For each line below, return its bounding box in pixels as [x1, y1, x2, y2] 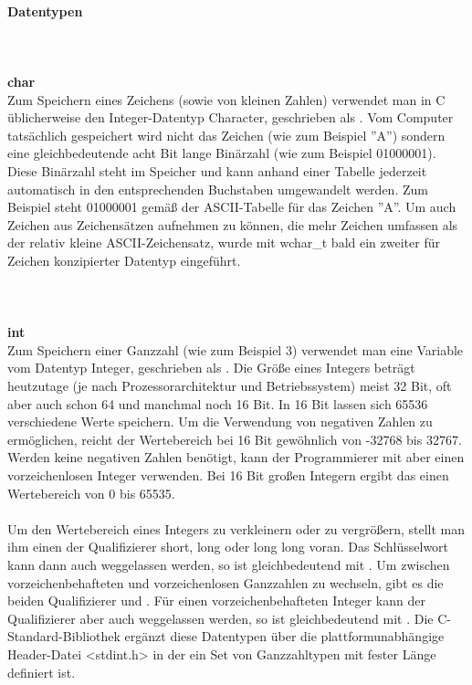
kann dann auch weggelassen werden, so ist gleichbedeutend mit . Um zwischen [7, 555, 450, 574]
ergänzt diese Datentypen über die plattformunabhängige [124, 627, 445, 646]
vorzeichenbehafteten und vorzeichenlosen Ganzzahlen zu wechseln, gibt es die [7, 573, 444, 592]
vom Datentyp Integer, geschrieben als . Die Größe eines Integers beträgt [7, 358, 415, 377]
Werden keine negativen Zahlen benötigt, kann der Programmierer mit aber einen [7, 448, 465, 467]
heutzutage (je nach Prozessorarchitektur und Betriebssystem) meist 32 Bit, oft [7, 376, 452, 395]
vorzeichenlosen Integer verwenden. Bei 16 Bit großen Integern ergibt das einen [7, 466, 449, 485]
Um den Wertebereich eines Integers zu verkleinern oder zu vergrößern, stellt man [7, 519, 466, 538]
